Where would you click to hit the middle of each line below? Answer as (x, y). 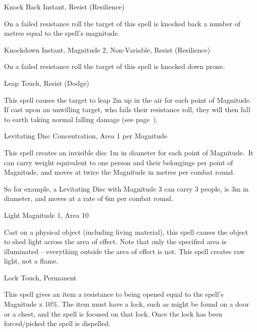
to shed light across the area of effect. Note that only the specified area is (115, 241)
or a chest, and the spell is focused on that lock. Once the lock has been (113, 313)
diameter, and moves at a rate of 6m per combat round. (89, 198)
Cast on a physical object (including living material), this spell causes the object (126, 232)
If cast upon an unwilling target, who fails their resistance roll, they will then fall (127, 109)
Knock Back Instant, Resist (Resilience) (64, 6)
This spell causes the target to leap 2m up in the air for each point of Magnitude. (128, 100)
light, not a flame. (31, 261)
